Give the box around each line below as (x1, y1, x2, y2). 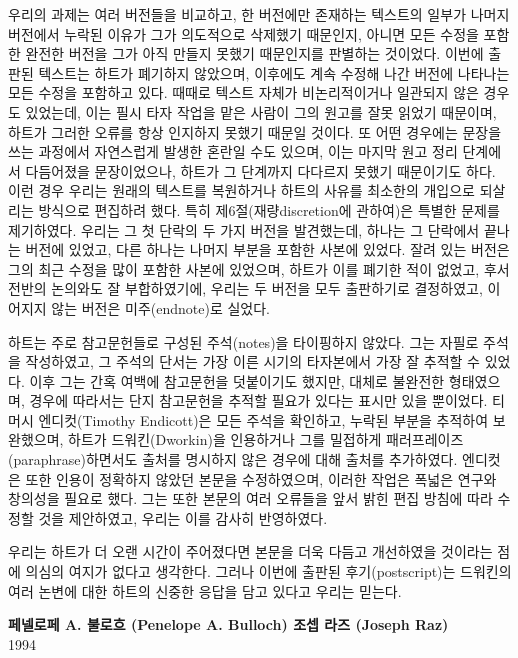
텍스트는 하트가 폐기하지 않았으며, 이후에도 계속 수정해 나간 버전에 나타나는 (38, 62, 510, 83)
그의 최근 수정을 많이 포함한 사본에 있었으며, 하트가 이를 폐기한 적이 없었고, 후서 (8, 258, 510, 279)
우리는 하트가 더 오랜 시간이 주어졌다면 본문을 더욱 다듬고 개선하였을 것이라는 (8, 541, 493, 562)
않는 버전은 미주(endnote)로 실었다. (51, 297, 270, 318)
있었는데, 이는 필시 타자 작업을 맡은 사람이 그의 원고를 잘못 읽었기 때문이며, (25, 101, 497, 122)
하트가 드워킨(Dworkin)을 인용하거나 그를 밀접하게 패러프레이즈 (68, 429, 464, 450)
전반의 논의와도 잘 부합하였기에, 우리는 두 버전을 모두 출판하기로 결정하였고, (8, 278, 483, 299)
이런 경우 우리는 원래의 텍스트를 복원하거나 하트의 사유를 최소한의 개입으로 (8, 180, 475, 201)
